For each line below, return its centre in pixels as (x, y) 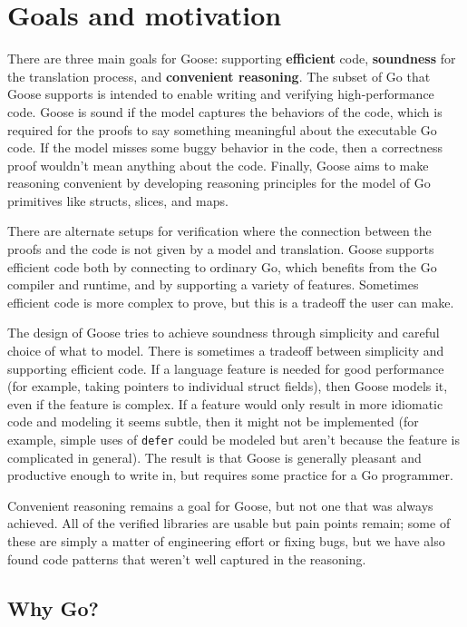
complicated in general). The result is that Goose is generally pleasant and (214, 457)
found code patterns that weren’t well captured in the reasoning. (187, 558)
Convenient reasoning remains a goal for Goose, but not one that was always (220, 505)
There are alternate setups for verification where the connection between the (219, 231)
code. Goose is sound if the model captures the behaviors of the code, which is (225, 111)
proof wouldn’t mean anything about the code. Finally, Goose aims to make (218, 165)
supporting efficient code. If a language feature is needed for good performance (226, 368)
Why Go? (53, 607)
